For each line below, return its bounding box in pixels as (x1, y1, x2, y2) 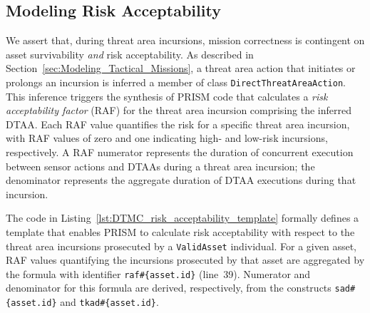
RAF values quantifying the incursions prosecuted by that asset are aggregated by (6, 252, 365, 267)
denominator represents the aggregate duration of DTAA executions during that (6, 173, 356, 188)
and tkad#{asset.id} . (60, 294, 159, 309)
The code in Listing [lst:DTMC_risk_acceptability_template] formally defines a (6, 210, 359, 225)
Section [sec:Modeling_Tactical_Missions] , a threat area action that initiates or (6, 61, 356, 76)
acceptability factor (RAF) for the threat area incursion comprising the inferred (6, 103, 351, 118)
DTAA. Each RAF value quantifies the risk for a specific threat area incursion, (6, 116, 350, 131)
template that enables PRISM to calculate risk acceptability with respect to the (6, 224, 355, 239)
